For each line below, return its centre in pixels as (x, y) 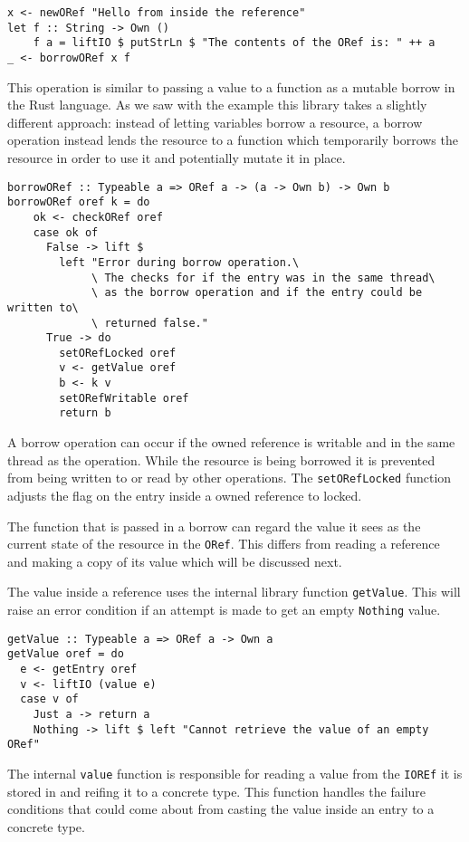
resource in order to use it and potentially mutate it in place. (177, 158)
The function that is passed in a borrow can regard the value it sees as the (214, 526)
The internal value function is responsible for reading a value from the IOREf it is (235, 773)
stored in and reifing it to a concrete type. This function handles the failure (217, 791)
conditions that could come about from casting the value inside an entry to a (221, 809)
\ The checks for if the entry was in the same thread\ (263, 277)
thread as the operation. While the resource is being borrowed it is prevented (221, 459)
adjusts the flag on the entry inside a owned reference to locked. (185, 495)
